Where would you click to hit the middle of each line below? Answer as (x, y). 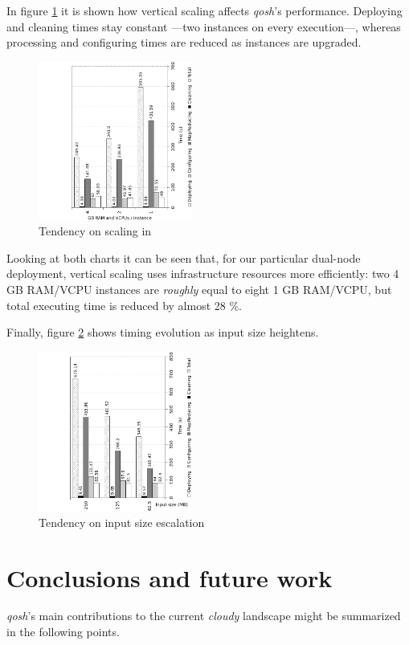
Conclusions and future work (170, 577)
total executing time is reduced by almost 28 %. (124, 305)
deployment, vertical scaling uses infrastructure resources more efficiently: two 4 (203, 274)
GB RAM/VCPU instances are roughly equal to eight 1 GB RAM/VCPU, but (199, 289)
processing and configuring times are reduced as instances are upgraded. (184, 42)
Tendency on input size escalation (122, 522)
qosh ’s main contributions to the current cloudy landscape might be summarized (204, 616)
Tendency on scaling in (95, 231)
